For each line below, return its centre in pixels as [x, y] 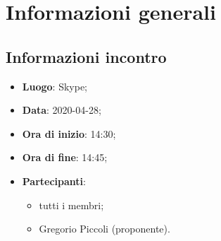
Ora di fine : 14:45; [65, 157]
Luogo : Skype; [55, 86]
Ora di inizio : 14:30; [69, 133]
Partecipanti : [54, 181]
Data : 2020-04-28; [62, 110]
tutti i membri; [71, 205]
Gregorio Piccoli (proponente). [105, 229]
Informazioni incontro [86, 56]
